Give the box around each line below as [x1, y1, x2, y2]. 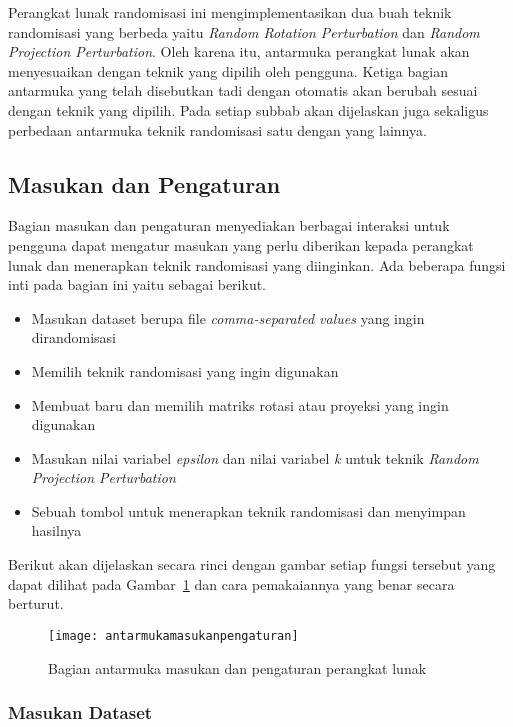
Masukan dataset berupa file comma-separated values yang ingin [31, 307, 425, 328]
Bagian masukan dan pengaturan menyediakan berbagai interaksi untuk [8, 215, 450, 236]
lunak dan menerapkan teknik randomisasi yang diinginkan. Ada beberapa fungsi [8, 254, 506, 275]
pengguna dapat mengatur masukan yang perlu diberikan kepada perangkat [8, 234, 474, 255]
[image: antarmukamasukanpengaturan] [48, 628, 299, 643]
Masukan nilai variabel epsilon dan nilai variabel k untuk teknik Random [31, 447, 479, 468]
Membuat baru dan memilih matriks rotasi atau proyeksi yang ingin [31, 394, 449, 415]
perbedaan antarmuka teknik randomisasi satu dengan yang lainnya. [8, 119, 427, 140]
